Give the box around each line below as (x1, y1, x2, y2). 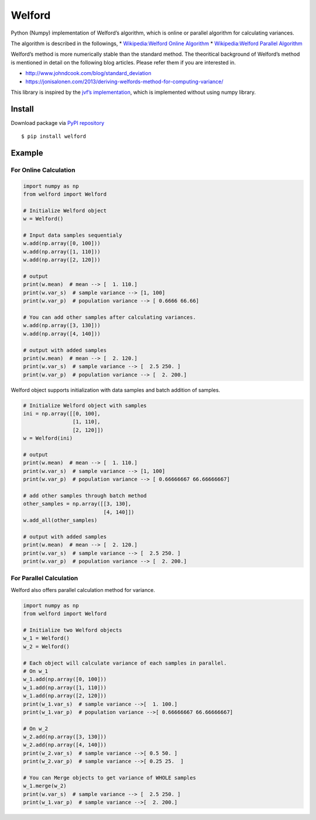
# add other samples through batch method (23, 492, 147, 499)
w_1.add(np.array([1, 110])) (23, 684, 107, 691)
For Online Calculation (11, 166, 75, 174)
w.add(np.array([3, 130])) (23, 322, 101, 329)
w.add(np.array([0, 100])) (23, 240, 101, 247)
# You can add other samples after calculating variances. (23, 314, 196, 321)
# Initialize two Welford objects (23, 627, 122, 634)
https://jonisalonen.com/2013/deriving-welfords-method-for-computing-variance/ (25, 78, 224, 85)
